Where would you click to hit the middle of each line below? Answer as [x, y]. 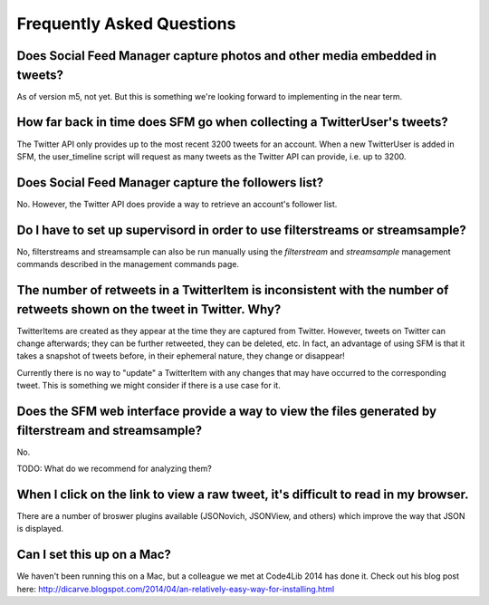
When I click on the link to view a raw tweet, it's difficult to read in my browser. [243, 494]
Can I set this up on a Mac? [94, 555]
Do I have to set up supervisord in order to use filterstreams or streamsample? [241, 230]
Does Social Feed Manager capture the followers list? [170, 182]
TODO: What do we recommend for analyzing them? [114, 469]
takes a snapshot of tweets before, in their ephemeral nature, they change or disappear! [181, 356]
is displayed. [40, 529]
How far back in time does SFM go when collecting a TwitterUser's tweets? [232, 122]
